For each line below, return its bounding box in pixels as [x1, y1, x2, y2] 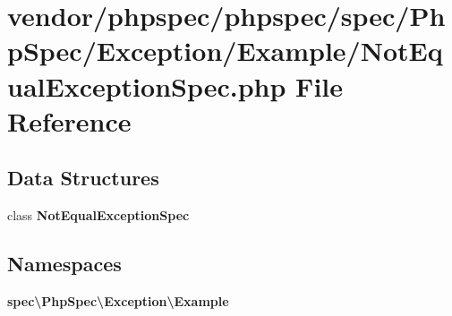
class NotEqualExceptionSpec [7, 206, 190, 225]
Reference [7, 102, 132, 139]
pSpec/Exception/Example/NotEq [7, 32, 443, 69]
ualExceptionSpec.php [7, 67, 286, 104]
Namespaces [7, 250, 122, 278]
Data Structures [7, 164, 159, 192]
